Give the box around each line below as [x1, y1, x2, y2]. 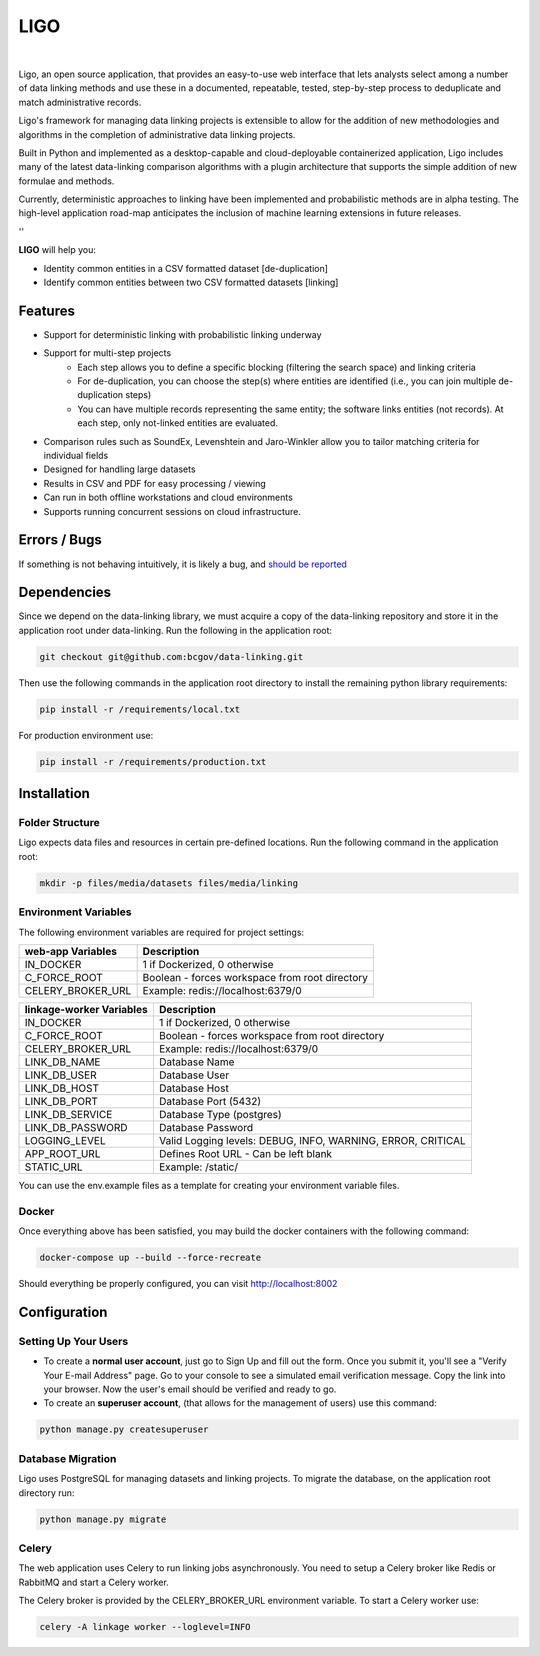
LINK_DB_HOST [24, 1081, 100, 1095]
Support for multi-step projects [43, 347, 172, 359]
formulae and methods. [18, 175, 115, 187]
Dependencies [18, 584, 112, 601]
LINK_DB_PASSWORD [24, 1120, 129, 1134]
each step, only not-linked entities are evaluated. [77, 417, 279, 429]
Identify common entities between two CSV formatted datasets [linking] [43, 276, 339, 289]
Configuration [18, 1303, 108, 1320]
